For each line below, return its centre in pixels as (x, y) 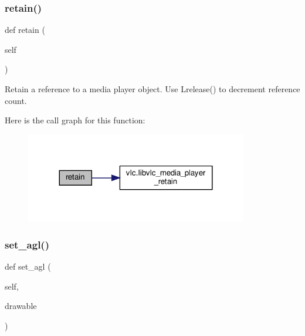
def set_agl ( (28, 266)
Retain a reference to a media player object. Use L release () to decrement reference (152, 89)
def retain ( (25, 30)
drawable (21, 306)
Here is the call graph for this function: (75, 120)
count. (16, 100)
